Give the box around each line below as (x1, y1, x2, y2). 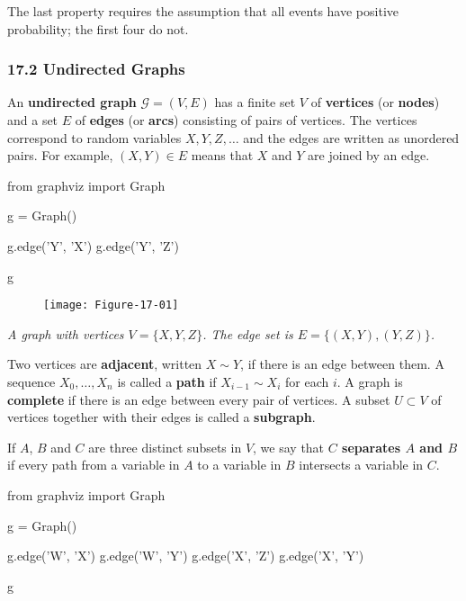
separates (342, 437, 401, 456)
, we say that (253, 437, 325, 456)
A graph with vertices (7, 324, 124, 343)
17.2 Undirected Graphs (7, 58, 185, 80)
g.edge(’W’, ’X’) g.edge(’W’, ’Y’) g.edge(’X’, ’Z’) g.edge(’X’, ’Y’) (7, 546, 364, 565)
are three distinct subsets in (88, 437, 242, 456)
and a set (7, 111, 58, 129)
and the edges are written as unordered (243, 128, 460, 147)
